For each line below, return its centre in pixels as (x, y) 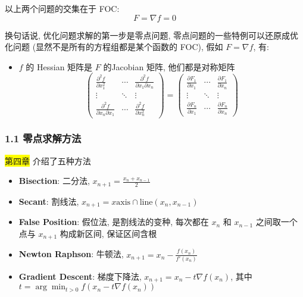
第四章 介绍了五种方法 (48, 160)
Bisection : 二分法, (54, 181)
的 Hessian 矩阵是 (59, 66)
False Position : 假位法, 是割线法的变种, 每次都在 (114, 222)
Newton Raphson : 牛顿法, (71, 254)
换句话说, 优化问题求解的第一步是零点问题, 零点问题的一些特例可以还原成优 (152, 35)
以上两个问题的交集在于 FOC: (62, 8)
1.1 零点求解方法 (43, 138)
